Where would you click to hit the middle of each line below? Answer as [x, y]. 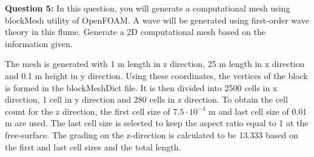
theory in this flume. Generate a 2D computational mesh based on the [135, 32]
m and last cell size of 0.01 [258, 111]
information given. [39, 43]
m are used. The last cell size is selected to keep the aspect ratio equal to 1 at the [157, 123]
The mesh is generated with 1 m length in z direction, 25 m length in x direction [155, 64]
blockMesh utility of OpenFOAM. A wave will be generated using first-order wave [157, 20]
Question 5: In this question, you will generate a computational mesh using [148, 8]
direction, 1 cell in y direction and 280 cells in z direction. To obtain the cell [146, 99]
